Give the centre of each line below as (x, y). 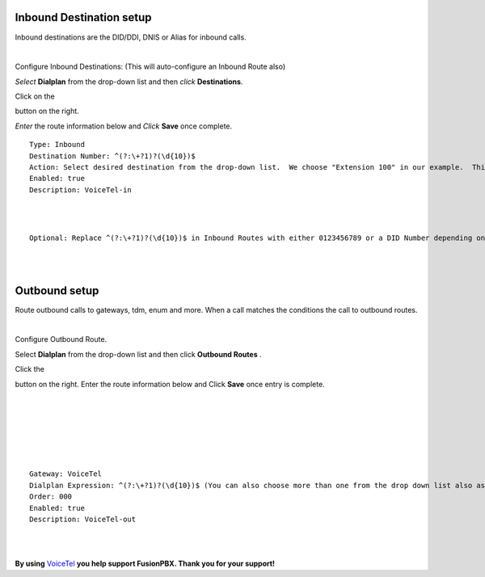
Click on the (35, 96)
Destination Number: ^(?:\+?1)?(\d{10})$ (112, 156)
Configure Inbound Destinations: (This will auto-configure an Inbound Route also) (150, 67)
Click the (30, 369)
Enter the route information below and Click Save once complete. (124, 126)
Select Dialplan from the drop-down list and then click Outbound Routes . (138, 354)
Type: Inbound (57, 145)
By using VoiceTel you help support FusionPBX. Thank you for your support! (145, 564)
